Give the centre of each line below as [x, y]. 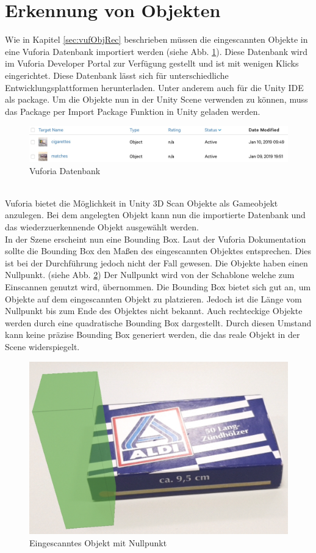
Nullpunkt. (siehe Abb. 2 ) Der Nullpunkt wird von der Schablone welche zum [150, 275]
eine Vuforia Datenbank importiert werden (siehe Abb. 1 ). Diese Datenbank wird [156, 51]
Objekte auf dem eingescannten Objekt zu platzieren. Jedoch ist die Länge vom [153, 298]
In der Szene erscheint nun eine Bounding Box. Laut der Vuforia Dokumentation [156, 239]
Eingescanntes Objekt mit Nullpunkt [98, 542]
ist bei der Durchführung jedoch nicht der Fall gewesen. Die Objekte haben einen [156, 262]
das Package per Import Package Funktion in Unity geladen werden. [133, 111]
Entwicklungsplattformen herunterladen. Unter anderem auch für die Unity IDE [154, 87]
